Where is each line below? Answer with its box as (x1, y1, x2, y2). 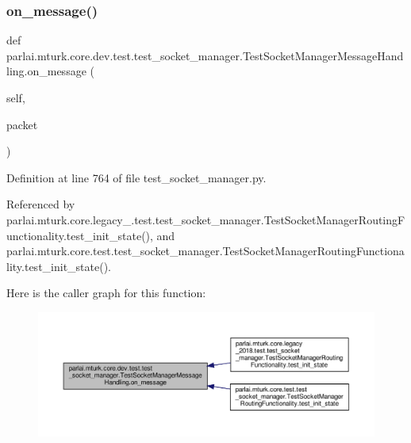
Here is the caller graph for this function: (6, 285, 206, 301)
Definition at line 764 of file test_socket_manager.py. (6, 169, 267, 185)
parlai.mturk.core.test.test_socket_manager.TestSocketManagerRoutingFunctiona (6, 243, 405, 259)
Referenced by (6, 196, 75, 212)
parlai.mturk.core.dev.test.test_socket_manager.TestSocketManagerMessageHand (6, 47, 404, 63)
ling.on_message (6, 63, 86, 79)
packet (6, 116, 38, 132)
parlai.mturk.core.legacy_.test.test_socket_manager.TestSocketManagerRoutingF (6, 211, 405, 227)
